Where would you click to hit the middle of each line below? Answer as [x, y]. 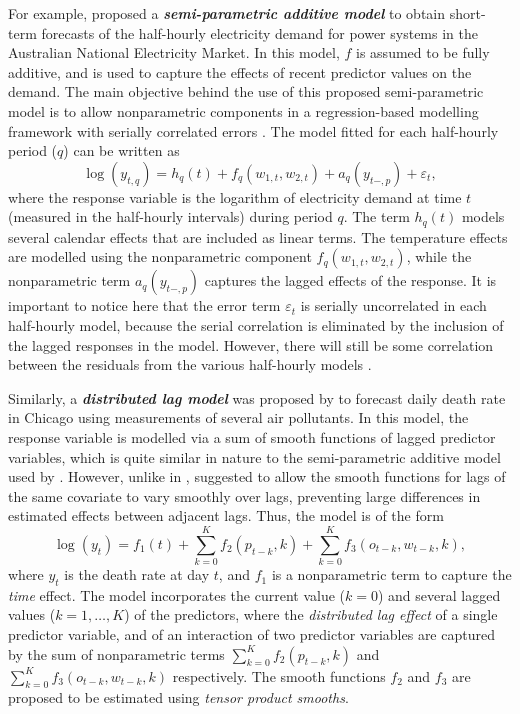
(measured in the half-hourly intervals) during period [170, 216]
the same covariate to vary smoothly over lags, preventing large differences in [244, 495]
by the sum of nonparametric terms [116, 653]
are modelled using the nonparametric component [160, 256]
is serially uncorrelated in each [393, 305]
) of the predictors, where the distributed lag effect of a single [311, 614]
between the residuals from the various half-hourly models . [190, 364]
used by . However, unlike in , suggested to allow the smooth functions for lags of [257, 476]
